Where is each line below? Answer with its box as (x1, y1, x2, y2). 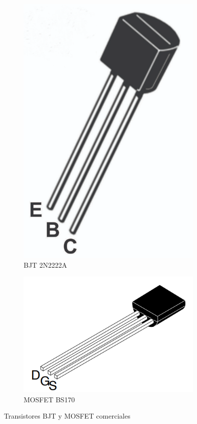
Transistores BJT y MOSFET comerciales (4, 411, 131, 421)
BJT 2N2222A (24, 259, 67, 270)
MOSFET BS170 (24, 394, 75, 404)
